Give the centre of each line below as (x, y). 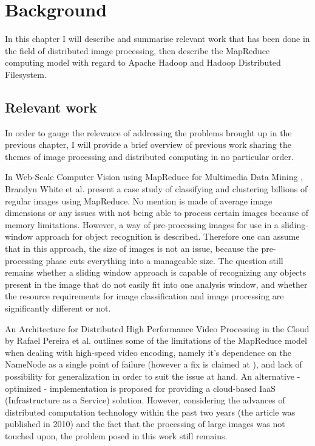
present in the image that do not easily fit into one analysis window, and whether (156, 284)
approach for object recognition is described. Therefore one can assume (168, 236)
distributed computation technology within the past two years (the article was (150, 412)
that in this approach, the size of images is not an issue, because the (132, 249)
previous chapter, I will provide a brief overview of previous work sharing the (148, 145)
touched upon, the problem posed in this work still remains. (116, 435)
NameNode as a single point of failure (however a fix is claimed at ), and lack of (154, 364)
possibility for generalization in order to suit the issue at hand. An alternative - (153, 376)
